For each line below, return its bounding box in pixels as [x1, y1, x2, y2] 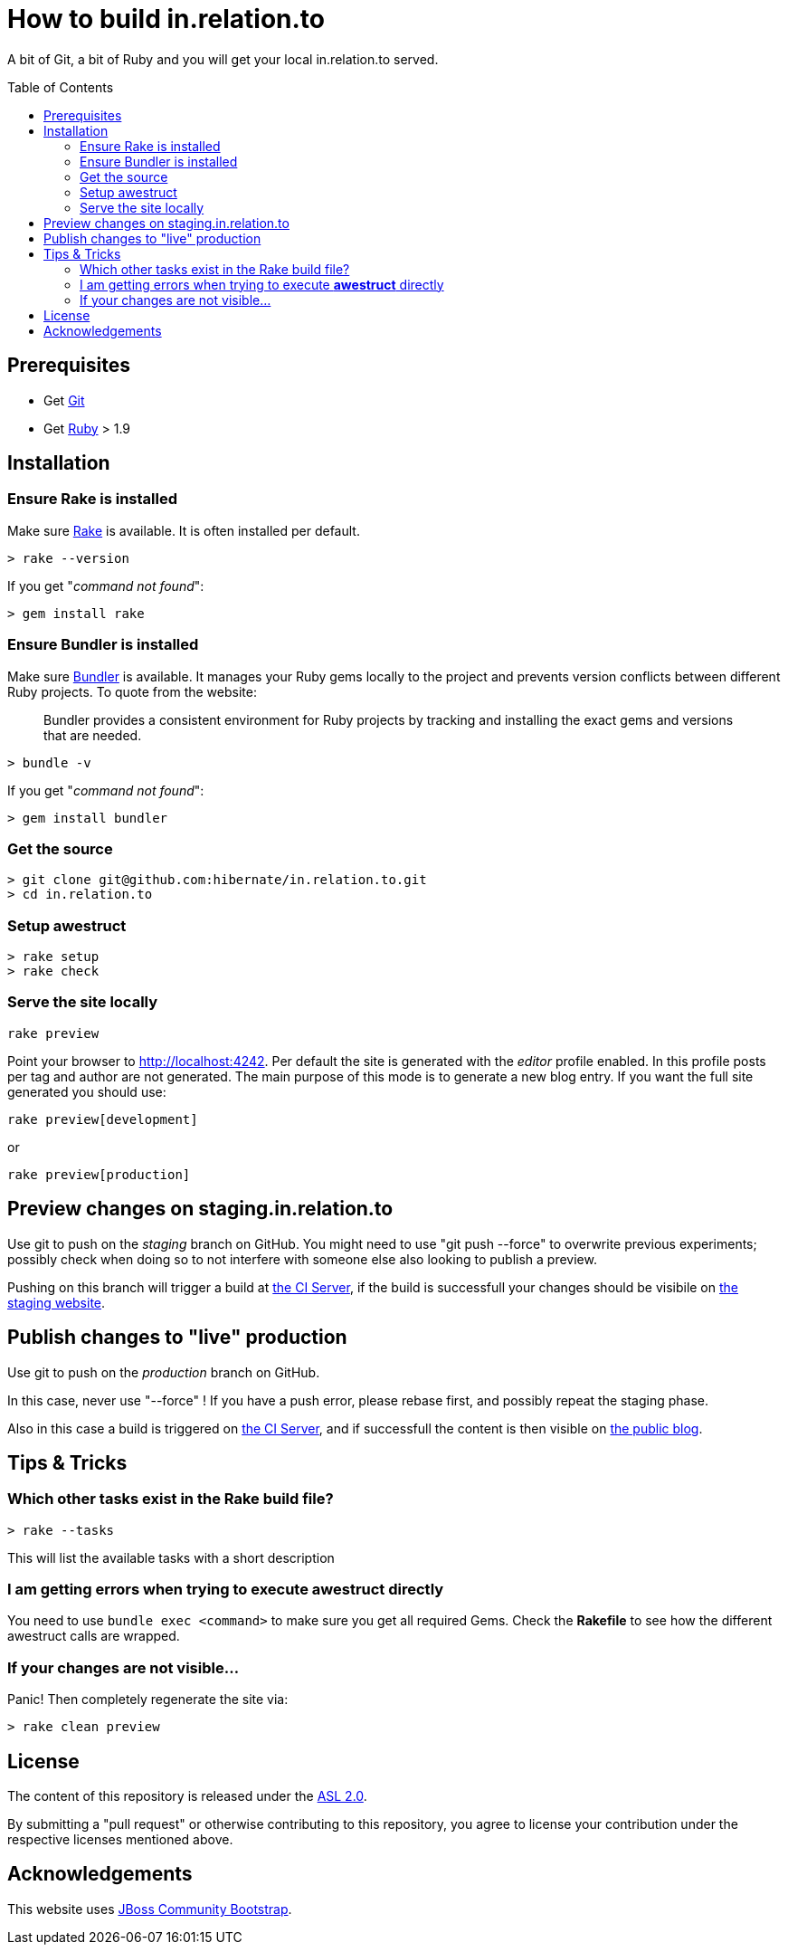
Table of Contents [7, 79, 114, 95]
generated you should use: [7, 1083, 166, 1100]
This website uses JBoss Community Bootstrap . [7, 1900, 292, 1917]
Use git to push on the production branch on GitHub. [7, 1364, 320, 1380]
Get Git [43, 392, 85, 408]
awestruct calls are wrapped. [7, 1628, 180, 1644]
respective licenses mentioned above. [7, 1832, 233, 1848]
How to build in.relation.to [7, 4, 326, 34]
